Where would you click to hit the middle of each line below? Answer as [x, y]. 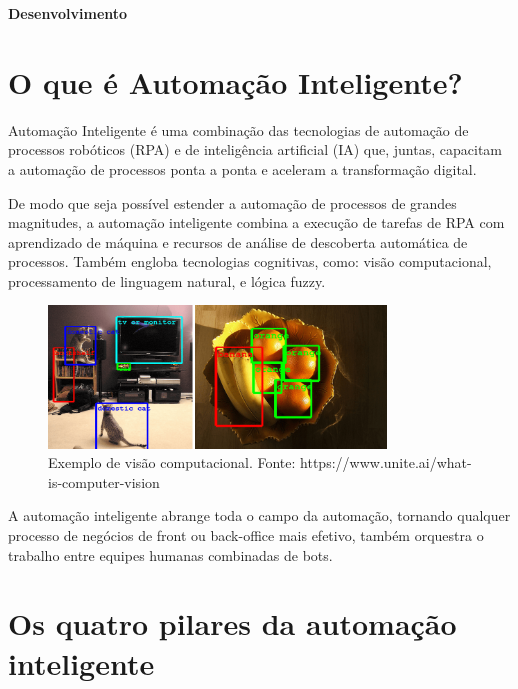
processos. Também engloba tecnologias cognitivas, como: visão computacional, [250, 261]
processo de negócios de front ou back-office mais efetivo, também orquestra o [246, 535]
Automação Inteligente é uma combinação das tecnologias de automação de [238, 129]
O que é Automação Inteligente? [235, 81]
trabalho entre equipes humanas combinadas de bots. [170, 554]
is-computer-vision [104, 481]
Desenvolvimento [68, 13]
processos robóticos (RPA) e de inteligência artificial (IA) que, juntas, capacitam [255, 149]
